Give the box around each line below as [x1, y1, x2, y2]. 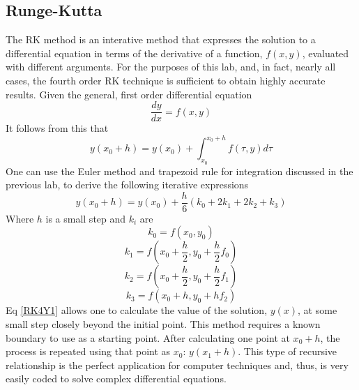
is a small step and [45, 211, 126, 225]
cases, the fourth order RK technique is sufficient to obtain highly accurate [6, 73, 326, 87]
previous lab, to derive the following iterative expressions [6, 177, 249, 192]
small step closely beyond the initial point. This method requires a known [6, 316, 321, 331]
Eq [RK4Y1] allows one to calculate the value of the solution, [6, 303, 268, 317]
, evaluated [302, 45, 349, 60]
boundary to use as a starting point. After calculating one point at [6, 330, 290, 345]
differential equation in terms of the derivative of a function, [6, 45, 263, 60]
